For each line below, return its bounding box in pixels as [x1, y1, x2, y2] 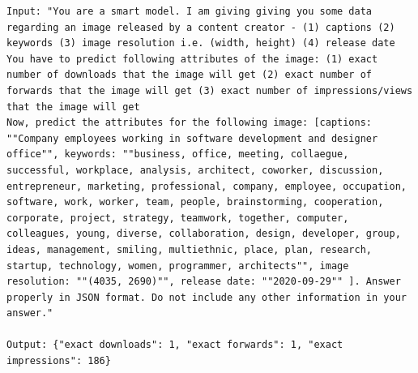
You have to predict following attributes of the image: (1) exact [6, 53, 378, 65]
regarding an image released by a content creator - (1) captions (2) [6, 21, 395, 33]
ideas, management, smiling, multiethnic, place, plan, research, [6, 243, 373, 255]
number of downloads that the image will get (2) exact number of [6, 69, 373, 81]
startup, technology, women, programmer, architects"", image [6, 259, 349, 272]
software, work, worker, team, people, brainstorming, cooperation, [6, 196, 384, 208]
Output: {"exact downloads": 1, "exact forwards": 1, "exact [6, 339, 343, 351]
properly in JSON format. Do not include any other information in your [6, 291, 407, 303]
